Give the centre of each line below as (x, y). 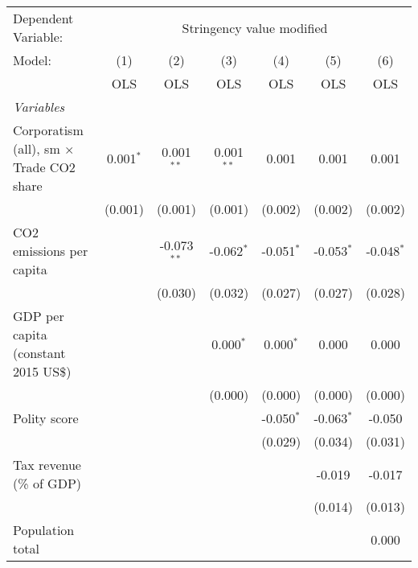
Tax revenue (47, 465)
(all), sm (37, 148)
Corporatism (48, 130)
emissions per (51, 251)
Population (44, 530)
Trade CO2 (44, 167)
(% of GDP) (47, 483)
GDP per (39, 316)
